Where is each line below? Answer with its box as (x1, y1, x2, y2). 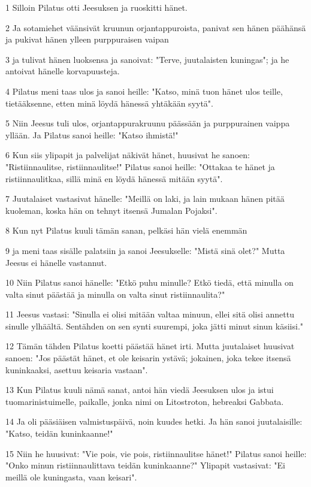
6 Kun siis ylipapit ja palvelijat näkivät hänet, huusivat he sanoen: (5, 149, 250, 161)
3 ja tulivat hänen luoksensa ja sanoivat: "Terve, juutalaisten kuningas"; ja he (5, 53, 289, 65)
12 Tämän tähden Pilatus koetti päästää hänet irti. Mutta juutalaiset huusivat (5, 340, 295, 352)
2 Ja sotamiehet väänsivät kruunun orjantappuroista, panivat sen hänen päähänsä (5, 21, 306, 34)
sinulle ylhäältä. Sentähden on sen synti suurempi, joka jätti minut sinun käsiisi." (5, 319, 304, 332)
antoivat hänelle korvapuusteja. (5, 65, 120, 77)
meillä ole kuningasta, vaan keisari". (5, 470, 137, 483)
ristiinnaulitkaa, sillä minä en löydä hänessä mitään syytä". (5, 172, 223, 184)
